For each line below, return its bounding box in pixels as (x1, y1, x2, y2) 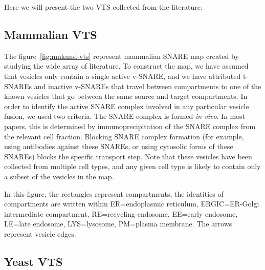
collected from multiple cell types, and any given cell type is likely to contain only (4, 161, 261, 172)
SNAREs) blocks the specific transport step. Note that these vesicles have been (4, 151, 252, 161)
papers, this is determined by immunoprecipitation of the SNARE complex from (4, 120, 256, 131)
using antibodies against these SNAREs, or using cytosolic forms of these (4, 141, 233, 152)
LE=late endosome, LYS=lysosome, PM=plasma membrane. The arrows (4, 218, 232, 229)
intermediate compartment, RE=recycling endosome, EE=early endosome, (4, 208, 238, 219)
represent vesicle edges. (4, 228, 76, 239)
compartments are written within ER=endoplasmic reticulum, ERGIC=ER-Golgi (4, 198, 259, 209)
